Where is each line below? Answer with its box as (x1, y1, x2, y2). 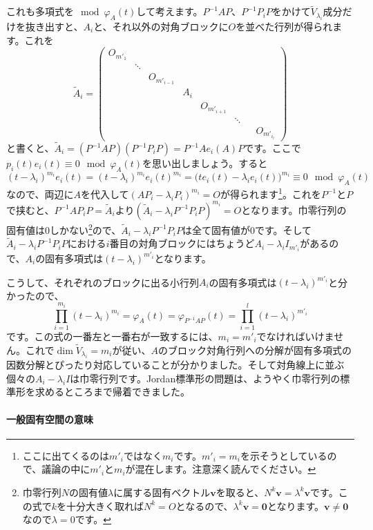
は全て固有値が (182, 222, 250, 237)
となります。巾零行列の (241, 202, 347, 217)
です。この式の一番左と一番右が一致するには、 (6, 328, 218, 343)
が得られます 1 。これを (220, 185, 321, 201)
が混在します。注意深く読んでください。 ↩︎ (125, 462, 316, 476)
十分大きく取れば (66, 498, 144, 513)
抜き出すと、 (25, 19, 84, 34)
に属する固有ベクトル (113, 484, 211, 499)
